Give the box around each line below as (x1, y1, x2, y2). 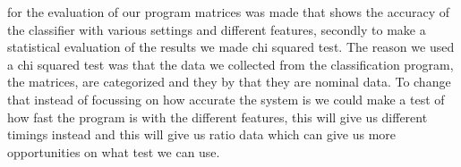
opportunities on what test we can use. (7, 142, 220, 161)
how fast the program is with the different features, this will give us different (7, 107, 428, 126)
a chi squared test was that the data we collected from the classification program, (7, 54, 454, 73)
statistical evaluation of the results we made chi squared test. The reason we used (7, 38, 455, 56)
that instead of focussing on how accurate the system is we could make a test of (7, 89, 445, 108)
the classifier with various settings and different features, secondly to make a (7, 20, 426, 38)
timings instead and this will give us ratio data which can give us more (7, 125, 397, 144)
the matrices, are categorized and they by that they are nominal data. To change (7, 72, 451, 91)
